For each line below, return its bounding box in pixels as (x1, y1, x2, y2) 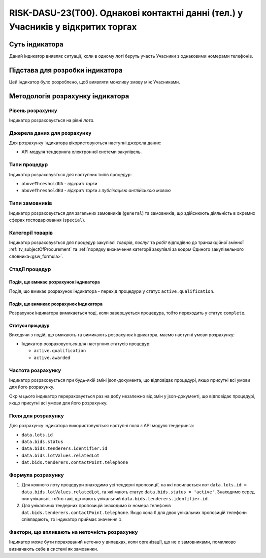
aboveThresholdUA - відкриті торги (21, 180, 98, 186)
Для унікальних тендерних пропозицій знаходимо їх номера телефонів (21, 503, 171, 509)
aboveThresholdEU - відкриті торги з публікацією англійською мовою (21, 188, 171, 194)
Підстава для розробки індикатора (9, 66, 123, 74)
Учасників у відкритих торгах (9, 21, 137, 32)
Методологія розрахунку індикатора (9, 92, 129, 100)
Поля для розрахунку (9, 412, 64, 419)
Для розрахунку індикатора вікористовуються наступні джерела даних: (9, 140, 162, 146)
